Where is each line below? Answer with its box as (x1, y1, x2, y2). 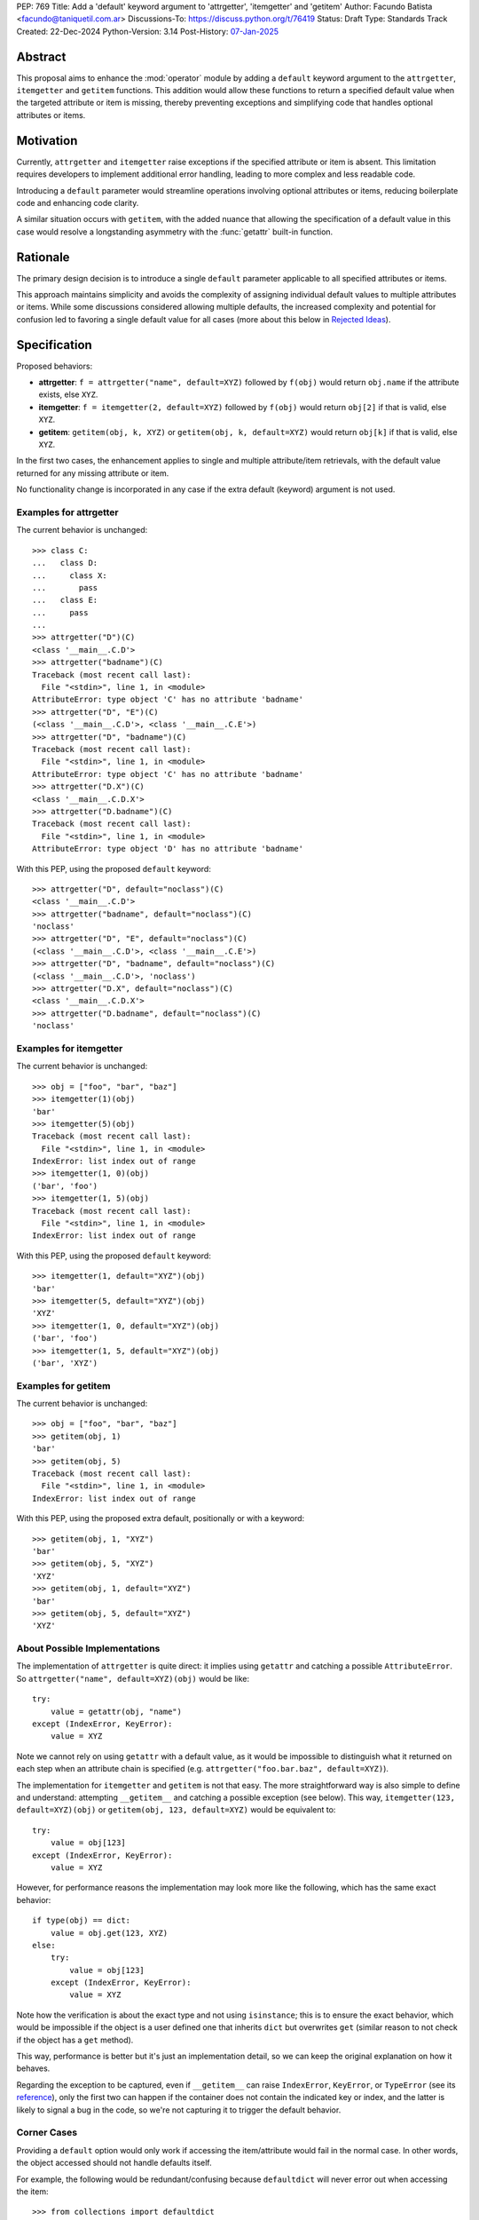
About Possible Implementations (16, 1643, 161, 1655)
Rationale (16, 250, 70, 265)
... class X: (32, 570, 107, 581)
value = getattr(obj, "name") (50, 1706, 182, 1717)
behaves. (16, 2063, 51, 2073)
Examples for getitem (16, 1379, 111, 1391)
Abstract (16, 49, 67, 64)
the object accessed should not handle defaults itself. (16, 2158, 212, 2168)
